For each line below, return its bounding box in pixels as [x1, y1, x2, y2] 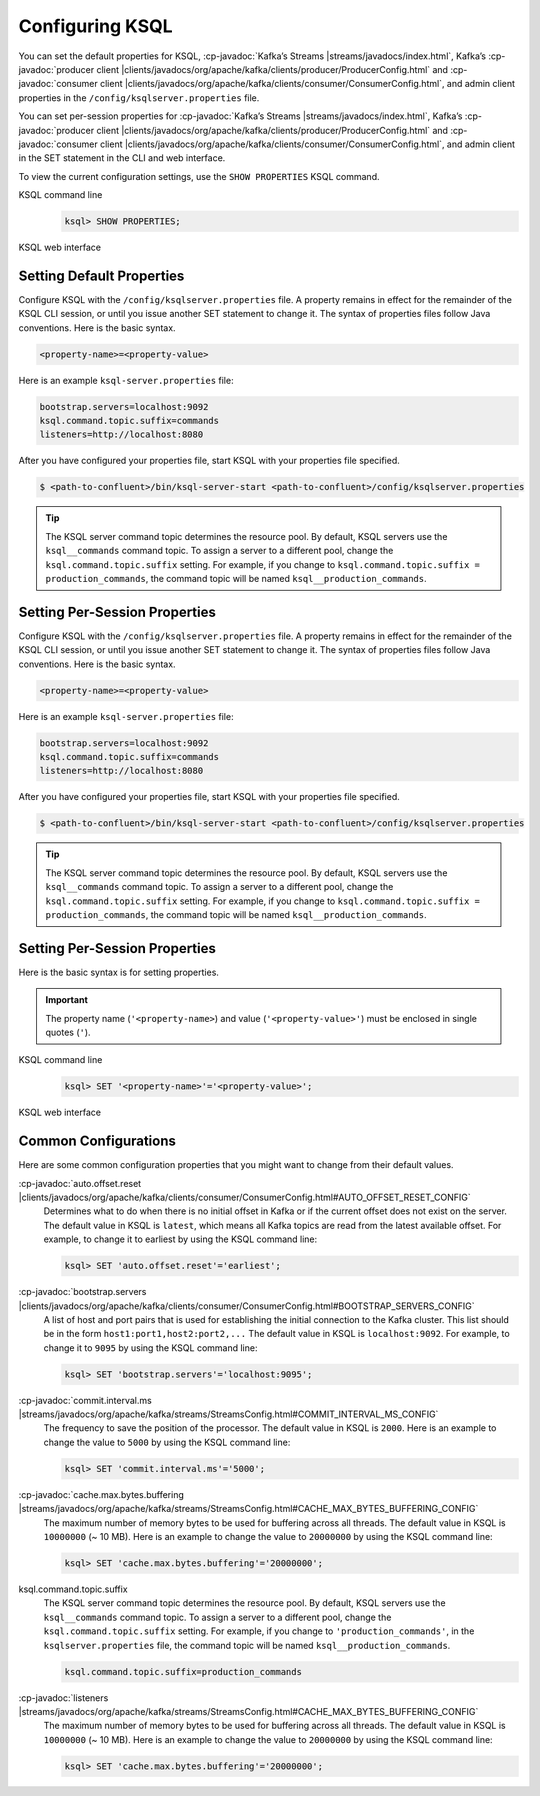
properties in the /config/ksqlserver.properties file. [18, 91, 260, 104]
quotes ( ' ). [45, 1026, 91, 1038]
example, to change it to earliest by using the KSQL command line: [43, 1233, 318, 1245]
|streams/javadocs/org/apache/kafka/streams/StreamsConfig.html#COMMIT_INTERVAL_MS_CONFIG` [18, 1408, 439, 1420]
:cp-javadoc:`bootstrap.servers [18, 1286, 147, 1298]
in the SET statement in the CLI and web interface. [18, 152, 226, 164]
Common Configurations [18, 1133, 177, 1150]
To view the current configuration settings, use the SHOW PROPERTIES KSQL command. [18, 170, 380, 182]
